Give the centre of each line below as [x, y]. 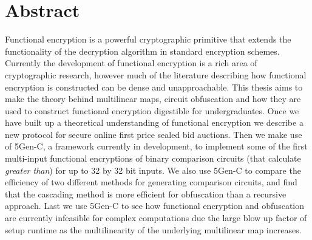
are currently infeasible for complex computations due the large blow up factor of [156, 218]
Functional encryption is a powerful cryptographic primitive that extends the [148, 39]
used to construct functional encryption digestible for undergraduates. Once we [152, 110]
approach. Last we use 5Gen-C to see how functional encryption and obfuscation [155, 206]
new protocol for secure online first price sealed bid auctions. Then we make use [154, 134]
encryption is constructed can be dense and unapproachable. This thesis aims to [154, 87]
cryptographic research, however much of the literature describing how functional [156, 74]
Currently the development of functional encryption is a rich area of [131, 63]
